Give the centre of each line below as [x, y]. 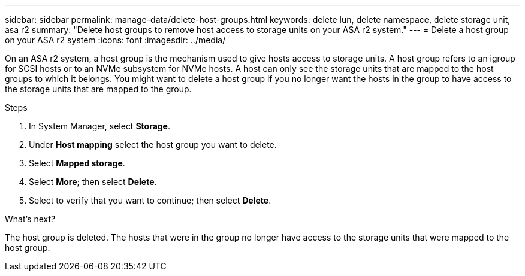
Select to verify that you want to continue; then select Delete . [150, 200]
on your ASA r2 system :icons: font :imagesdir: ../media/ [115, 40]
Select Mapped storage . [77, 163]
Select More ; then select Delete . [93, 182]
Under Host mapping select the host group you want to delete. [153, 145]
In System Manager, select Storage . [100, 126]
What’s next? [30, 219]
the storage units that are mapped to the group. [98, 89]
